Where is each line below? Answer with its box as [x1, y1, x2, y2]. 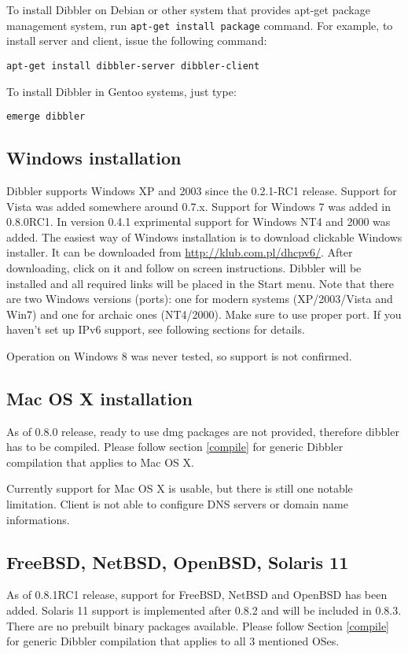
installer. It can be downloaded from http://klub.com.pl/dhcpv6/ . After [6, 244, 353, 260]
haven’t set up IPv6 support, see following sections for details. [6, 321, 305, 338]
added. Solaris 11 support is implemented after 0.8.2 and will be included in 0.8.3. [6, 602, 402, 619]
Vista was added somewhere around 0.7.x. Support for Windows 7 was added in [6, 198, 391, 214]
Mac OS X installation [6, 386, 193, 410]
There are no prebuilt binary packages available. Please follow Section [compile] [6, 617, 390, 634]
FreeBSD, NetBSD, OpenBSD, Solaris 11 [6, 549, 349, 574]
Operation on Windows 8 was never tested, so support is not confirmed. [6, 347, 352, 364]
